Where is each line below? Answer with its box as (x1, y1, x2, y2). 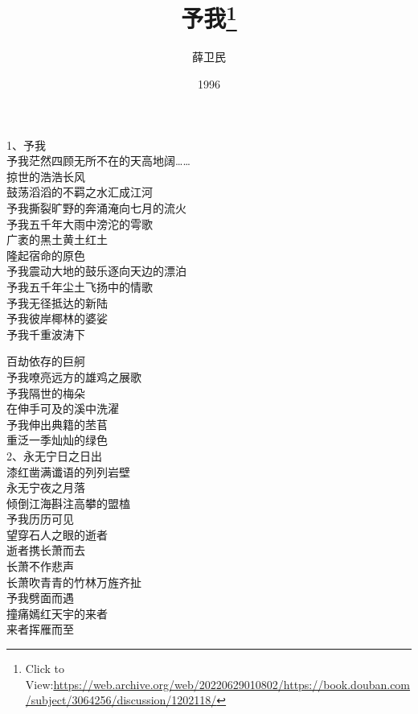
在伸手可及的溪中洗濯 (6, 400, 119, 417)
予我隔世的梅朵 (6, 384, 85, 401)
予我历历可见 (6, 510, 74, 527)
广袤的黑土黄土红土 (6, 231, 108, 248)
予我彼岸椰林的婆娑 (6, 310, 108, 327)
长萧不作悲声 (6, 558, 74, 575)
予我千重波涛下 (6, 325, 85, 342)
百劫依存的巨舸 (6, 353, 85, 369)
